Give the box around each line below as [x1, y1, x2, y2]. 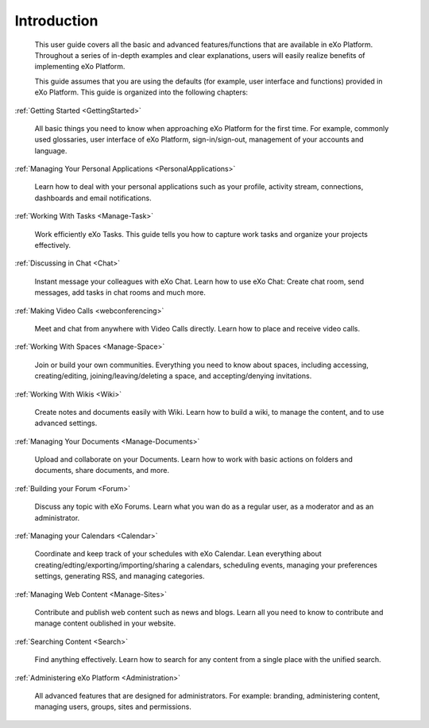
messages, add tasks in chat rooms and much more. [34, 288, 206, 297]
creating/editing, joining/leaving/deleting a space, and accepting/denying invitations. [34, 371, 312, 381]
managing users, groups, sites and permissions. [34, 702, 192, 711]
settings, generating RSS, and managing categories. [34, 571, 205, 581]
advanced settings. [34, 418, 98, 428]
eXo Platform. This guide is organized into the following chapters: [34, 87, 249, 97]
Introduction [14, 12, 99, 29]
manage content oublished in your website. [34, 618, 176, 628]
